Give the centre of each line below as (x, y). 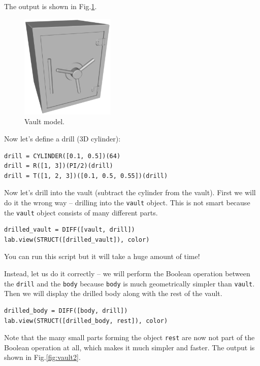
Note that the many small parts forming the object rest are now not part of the (129, 337)
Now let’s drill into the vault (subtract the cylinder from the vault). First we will (130, 192)
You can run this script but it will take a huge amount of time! (102, 256)
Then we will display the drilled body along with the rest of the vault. (113, 293)
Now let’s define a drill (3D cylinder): (62, 138)
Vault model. (44, 121)
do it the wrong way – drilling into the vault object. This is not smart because (127, 202)
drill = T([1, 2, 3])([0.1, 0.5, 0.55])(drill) (86, 176)
